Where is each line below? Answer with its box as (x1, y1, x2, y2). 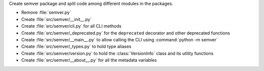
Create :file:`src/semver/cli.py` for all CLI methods (21, 23, 122, 29)
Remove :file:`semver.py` (21, 10, 71, 16)
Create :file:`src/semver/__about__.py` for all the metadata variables (21, 57, 157, 63)
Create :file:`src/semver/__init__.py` (21, 16, 92, 22)
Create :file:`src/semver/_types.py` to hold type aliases (21, 44, 132, 50)
